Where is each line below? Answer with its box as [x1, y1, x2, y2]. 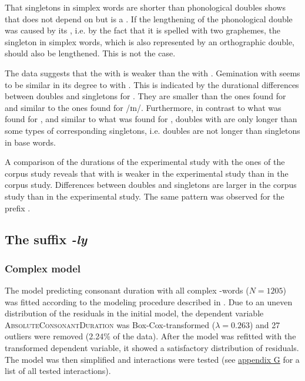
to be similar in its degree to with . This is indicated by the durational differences [5, 78, 299, 90]
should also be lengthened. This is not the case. [5, 47, 176, 59]
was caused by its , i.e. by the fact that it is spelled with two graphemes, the [5, 24, 281, 36]
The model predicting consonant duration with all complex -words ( [5, 284, 249, 296]
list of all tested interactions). [5, 365, 111, 377]
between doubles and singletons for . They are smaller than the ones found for [5, 90, 286, 102]
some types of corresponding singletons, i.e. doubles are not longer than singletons [5, 124, 300, 136]
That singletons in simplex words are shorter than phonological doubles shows [5, 1, 286, 13]
